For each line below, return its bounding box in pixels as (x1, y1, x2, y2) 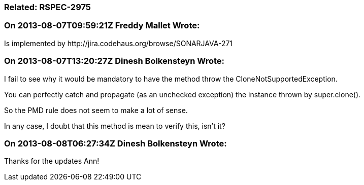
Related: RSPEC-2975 (4, 2, 91, 12)
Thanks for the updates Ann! (4, 157, 100, 166)
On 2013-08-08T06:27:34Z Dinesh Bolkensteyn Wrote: (4, 138, 227, 149)
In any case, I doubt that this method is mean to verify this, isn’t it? (4, 121, 225, 130)
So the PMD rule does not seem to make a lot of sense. (4, 105, 188, 115)
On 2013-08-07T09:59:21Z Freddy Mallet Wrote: (4, 20, 200, 31)
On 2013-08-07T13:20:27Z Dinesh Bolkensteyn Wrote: (4, 56, 225, 66)
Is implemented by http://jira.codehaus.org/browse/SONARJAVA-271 (4, 39, 233, 48)
